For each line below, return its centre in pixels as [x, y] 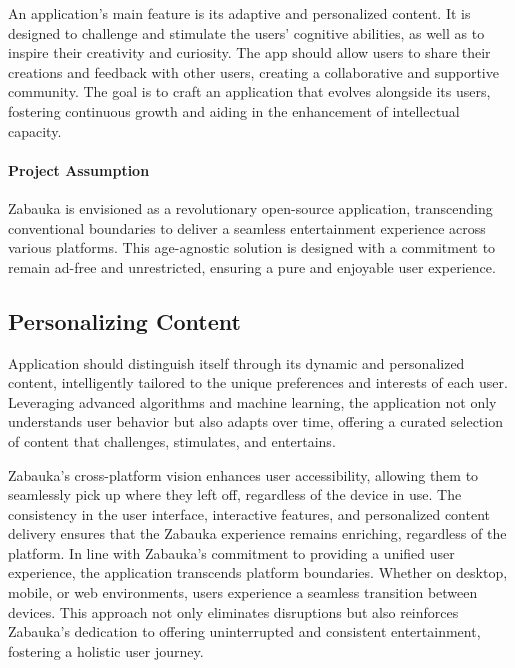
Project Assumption [79, 169]
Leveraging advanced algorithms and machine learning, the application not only [252, 401]
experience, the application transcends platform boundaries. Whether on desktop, [258, 572]
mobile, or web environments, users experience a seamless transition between [243, 592]
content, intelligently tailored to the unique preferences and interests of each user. [258, 382]
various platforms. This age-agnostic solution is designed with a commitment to [252, 247]
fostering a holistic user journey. [106, 650]
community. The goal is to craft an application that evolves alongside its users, [249, 91]
